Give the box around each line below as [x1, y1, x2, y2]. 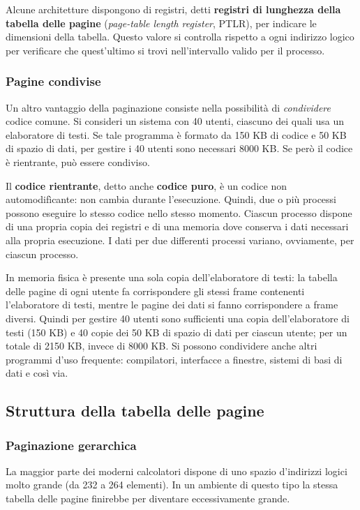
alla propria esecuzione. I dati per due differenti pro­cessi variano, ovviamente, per [6, 232, 354, 247]
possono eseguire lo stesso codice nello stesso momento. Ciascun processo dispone [6, 205, 352, 220]
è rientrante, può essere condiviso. [6, 154, 150, 169]
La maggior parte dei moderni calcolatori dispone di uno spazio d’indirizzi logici [6, 463, 347, 478]
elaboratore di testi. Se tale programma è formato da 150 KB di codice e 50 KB [6, 127, 347, 142]
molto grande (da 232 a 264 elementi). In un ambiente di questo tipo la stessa [6, 477, 338, 492]
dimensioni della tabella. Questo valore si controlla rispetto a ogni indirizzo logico [6, 29, 354, 44]
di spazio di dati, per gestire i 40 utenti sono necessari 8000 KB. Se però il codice [6, 141, 353, 156]
